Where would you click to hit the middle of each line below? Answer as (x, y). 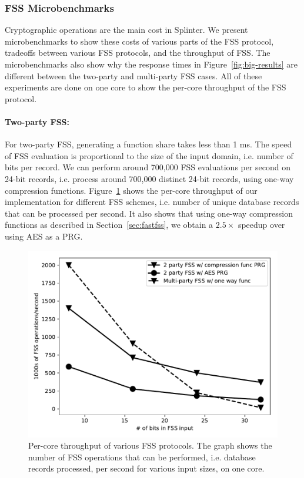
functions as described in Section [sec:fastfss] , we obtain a (109, 225)
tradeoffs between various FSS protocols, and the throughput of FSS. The (138, 53)
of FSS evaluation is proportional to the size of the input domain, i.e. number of (149, 155)
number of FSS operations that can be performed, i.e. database (142, 457)
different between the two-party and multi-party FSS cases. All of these (133, 75)
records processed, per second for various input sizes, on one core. (146, 468)
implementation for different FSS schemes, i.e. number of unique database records (152, 202)
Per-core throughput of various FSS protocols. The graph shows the (150, 445)
